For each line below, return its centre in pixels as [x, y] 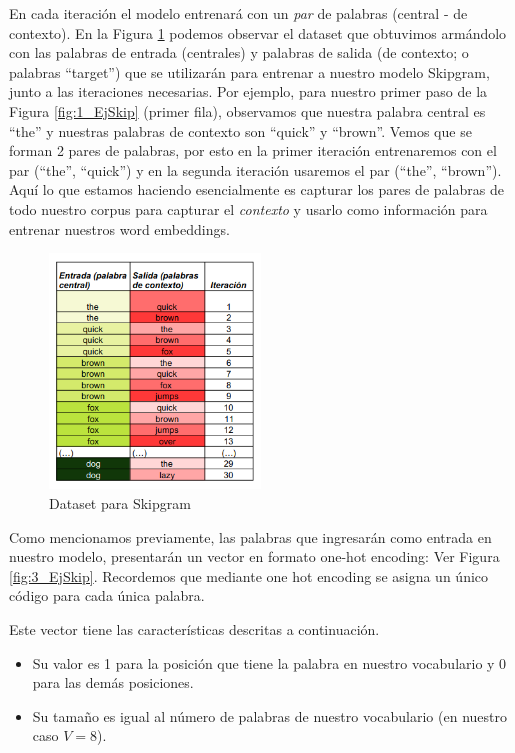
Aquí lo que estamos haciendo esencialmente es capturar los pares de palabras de [256, 189]
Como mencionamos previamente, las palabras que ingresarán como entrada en [250, 536]
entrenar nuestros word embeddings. [119, 228]
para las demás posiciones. [113, 682]
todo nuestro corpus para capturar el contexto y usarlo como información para [248, 208]
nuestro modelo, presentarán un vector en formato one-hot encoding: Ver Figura [254, 556]
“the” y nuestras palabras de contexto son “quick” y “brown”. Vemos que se [240, 130]
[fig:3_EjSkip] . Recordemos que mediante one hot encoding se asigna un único [249, 575]
